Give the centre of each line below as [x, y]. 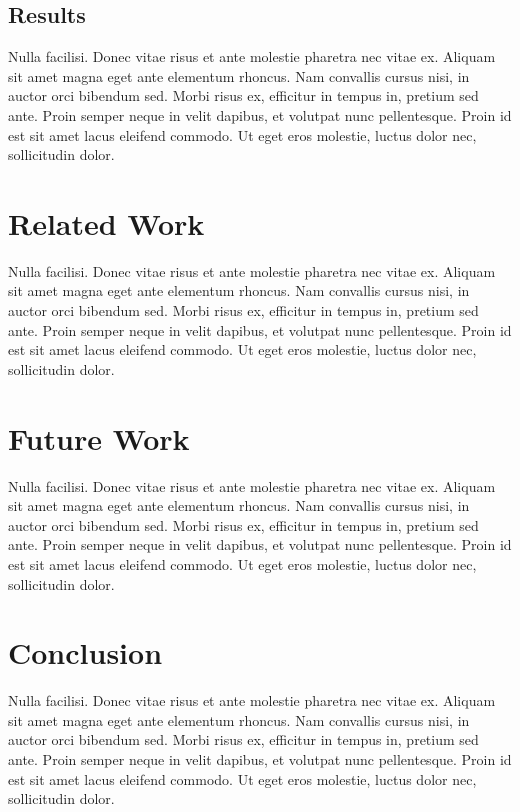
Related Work [106, 222]
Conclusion [85, 652]
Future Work [99, 437]
